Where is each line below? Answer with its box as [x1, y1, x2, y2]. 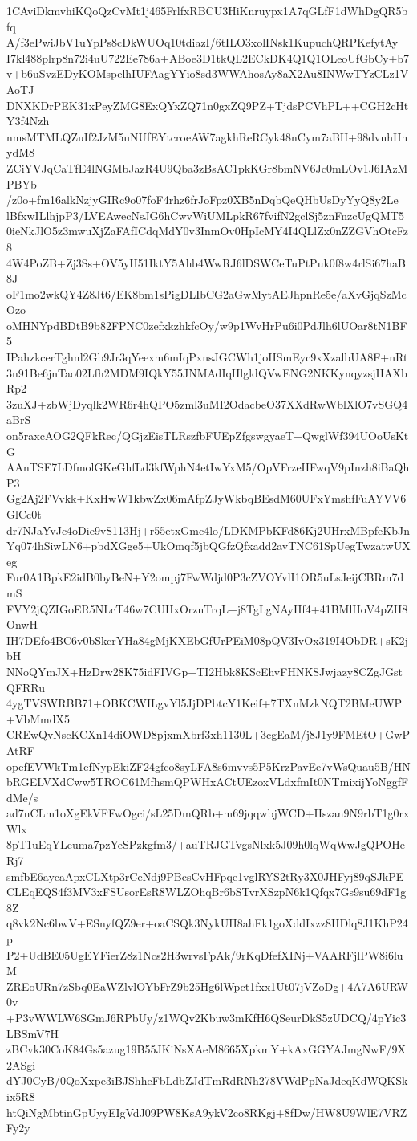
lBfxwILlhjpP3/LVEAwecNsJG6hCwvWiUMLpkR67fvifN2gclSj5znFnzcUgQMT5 [6, 206, 404, 223]
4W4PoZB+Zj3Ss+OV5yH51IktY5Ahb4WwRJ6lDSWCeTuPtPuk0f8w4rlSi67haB [6, 254, 406, 271]
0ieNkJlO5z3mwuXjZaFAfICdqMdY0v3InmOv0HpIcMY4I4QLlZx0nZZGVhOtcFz [6, 222, 409, 239]
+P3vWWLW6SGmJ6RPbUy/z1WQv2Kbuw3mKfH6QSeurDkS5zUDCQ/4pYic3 [6, 1009, 407, 1025]
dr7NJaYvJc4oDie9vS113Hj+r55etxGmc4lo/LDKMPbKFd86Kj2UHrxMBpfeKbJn [6, 521, 410, 538]
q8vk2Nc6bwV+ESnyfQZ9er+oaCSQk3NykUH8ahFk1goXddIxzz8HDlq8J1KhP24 [6, 915, 408, 931]
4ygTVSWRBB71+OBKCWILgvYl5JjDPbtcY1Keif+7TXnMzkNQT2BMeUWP [6, 695, 403, 711]
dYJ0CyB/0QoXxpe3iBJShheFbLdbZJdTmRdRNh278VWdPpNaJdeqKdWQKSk [6, 1072, 408, 1089]
